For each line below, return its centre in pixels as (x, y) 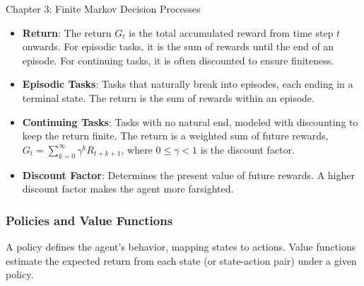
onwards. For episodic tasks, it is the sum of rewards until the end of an (178, 46)
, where (137, 149)
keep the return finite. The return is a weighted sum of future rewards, (175, 136)
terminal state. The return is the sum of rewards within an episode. (168, 97)
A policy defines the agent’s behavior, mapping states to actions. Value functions (181, 246)
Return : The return (67, 32)
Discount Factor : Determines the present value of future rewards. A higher (188, 175)
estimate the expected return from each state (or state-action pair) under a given (181, 260)
